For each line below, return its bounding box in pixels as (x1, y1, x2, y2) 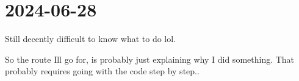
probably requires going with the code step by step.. (5, 65, 200, 77)
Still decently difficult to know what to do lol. (5, 32, 176, 45)
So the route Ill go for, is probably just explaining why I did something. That (5, 52, 295, 65)
